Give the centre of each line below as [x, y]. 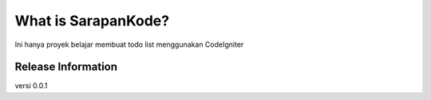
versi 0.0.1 [31, 86]
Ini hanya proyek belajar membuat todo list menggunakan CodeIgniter [129, 44]
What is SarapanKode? [92, 21]
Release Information [66, 67]
